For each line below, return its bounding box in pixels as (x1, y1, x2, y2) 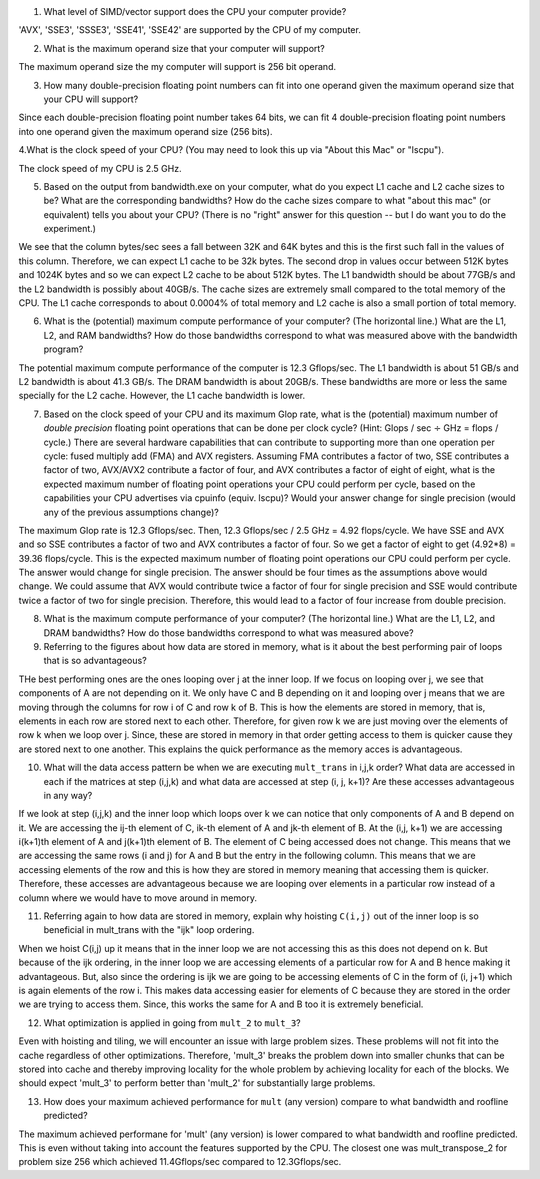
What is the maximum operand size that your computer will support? (43, 42, 325, 54)
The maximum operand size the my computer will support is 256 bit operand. (18, 61, 337, 73)
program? (43, 343, 84, 355)
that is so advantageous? (43, 655, 147, 667)
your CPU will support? (43, 93, 139, 105)
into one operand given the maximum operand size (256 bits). (18, 125, 273, 137)
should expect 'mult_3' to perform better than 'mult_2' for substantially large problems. (18, 1077, 376, 1089)
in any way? (43, 789, 93, 801)
